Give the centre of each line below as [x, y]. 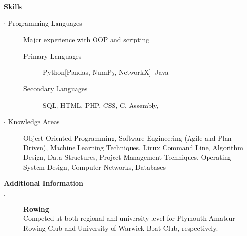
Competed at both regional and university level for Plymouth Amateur [129, 218]
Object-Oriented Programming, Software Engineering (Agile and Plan [128, 138]
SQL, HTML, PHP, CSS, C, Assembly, [101, 105]
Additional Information [44, 183]
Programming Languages [45, 23]
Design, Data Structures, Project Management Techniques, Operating [127, 157]
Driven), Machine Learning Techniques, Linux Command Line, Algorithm [133, 147]
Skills [13, 6]
